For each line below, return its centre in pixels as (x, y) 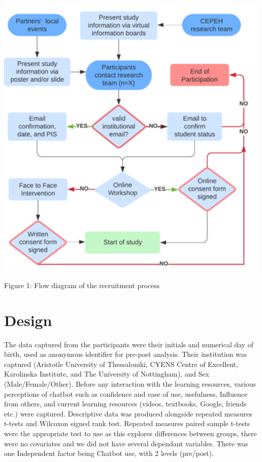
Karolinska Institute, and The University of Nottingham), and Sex (107, 374)
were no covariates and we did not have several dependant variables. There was (126, 443)
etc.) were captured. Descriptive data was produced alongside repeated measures (128, 413)
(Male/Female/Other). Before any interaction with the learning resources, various (130, 383)
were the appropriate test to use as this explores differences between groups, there (130, 433)
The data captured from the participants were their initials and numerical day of (129, 344)
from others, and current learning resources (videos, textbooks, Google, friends (125, 404)
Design (28, 320)
